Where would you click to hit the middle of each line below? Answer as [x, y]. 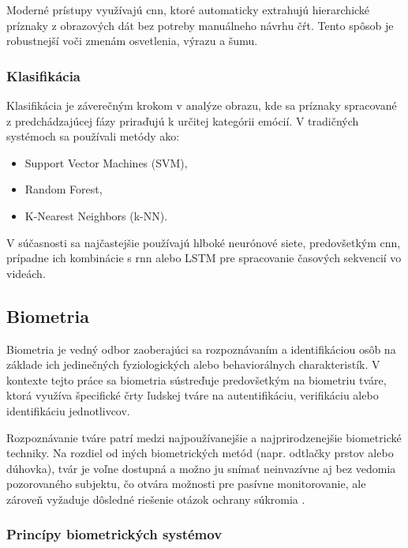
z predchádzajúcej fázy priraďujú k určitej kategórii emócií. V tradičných [183, 120]
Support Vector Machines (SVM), [106, 162]
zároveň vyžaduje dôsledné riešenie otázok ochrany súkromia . [156, 499]
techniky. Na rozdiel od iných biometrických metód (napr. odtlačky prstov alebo [200, 453]
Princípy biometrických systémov [114, 534]
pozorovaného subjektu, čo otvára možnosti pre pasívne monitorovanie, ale [186, 484]
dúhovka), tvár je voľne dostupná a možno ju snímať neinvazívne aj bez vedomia [201, 468]
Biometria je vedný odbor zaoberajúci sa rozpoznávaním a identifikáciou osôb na [201, 349]
